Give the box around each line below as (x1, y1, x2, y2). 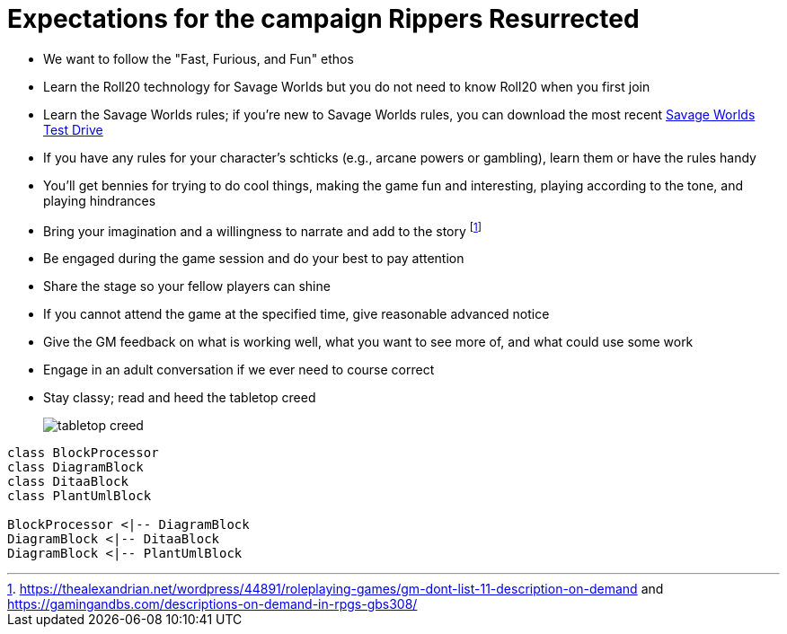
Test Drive (43, 121, 103, 137)
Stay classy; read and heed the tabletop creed (43, 390, 316, 406)
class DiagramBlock (7, 460, 144, 475)
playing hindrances (43, 192, 156, 208)
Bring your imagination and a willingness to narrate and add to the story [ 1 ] (43, 220, 482, 239)
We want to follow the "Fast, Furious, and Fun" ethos (43, 50, 354, 66)
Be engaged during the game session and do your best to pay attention (43, 251, 464, 267)
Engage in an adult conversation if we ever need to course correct (43, 362, 435, 378)
